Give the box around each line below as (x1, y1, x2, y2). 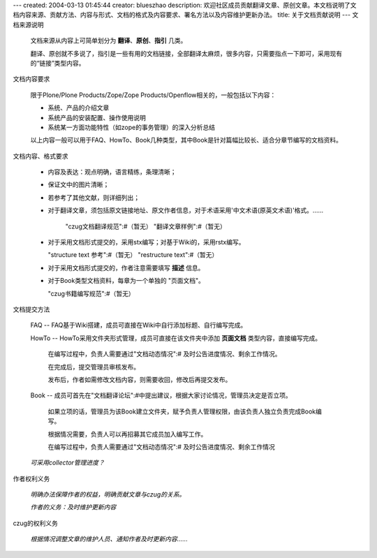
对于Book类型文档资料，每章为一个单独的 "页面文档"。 (47, 277, 205, 285)
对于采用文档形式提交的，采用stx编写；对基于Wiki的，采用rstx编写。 (47, 238, 245, 247)
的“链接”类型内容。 (30, 59, 85, 67)
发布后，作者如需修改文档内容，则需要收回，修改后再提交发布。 (47, 375, 232, 383)
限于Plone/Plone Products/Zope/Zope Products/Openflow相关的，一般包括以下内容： (30, 91, 276, 99)
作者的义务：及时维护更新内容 (30, 503, 117, 511)
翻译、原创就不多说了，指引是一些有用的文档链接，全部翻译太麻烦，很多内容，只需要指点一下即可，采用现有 (30, 49, 342, 57)
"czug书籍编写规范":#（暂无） (47, 289, 135, 298)
